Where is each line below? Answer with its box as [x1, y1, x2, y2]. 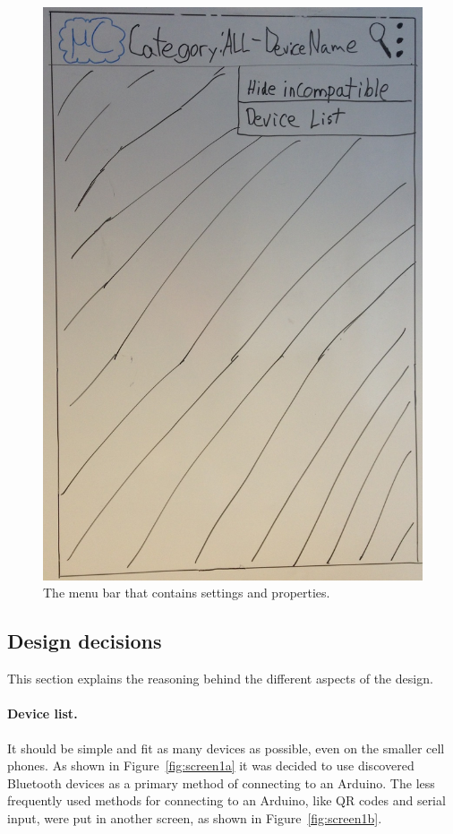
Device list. [7, 704, 78, 723]
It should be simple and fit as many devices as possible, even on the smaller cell [7, 738, 445, 757]
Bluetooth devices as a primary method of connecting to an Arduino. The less [7, 773, 435, 792]
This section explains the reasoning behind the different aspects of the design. [7, 669, 433, 688]
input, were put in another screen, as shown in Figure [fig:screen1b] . [7, 808, 382, 827]
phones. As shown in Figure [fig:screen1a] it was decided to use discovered [7, 756, 415, 775]
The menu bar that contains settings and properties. [43, 583, 330, 602]
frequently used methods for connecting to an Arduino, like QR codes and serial [7, 791, 446, 810]
